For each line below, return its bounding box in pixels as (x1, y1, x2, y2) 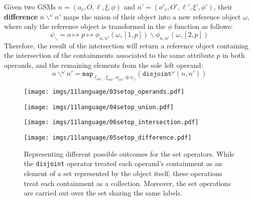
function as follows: (174, 21, 233, 31)
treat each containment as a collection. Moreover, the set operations (24, 178, 231, 188)
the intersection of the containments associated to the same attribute (4, 50, 215, 60)
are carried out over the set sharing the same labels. (24, 188, 182, 198)
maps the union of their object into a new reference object (63, 11, 241, 21)
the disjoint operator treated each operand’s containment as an (24, 158, 222, 169)
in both (222, 50, 245, 60)
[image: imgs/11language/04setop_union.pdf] (24, 103, 174, 111)
